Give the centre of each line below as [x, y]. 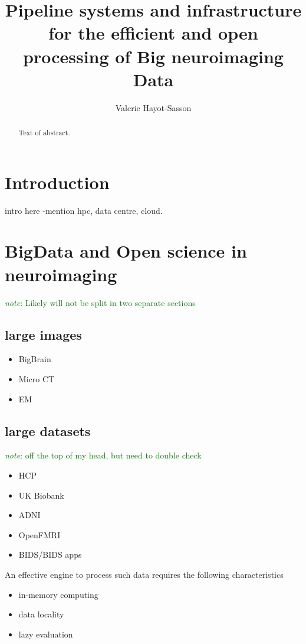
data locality [41, 614]
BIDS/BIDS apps [50, 554]
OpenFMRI [40, 534]
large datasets [48, 430]
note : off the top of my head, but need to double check [103, 455]
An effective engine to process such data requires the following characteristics [144, 574]
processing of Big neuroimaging [153, 56]
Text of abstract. [44, 133]
